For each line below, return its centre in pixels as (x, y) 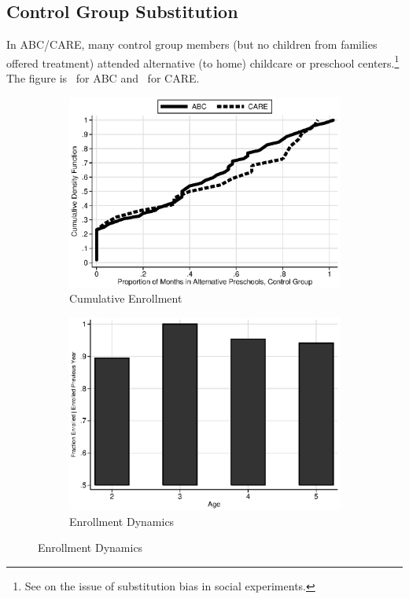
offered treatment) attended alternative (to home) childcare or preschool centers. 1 (203, 61)
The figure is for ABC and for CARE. (103, 78)
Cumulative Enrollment (126, 298)
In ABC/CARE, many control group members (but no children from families (192, 44)
